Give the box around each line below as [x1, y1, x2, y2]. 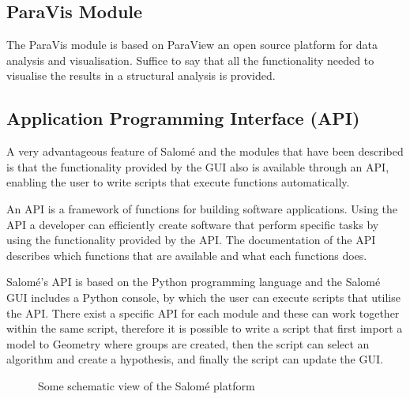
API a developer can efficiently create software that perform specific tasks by [6, 216, 379, 232]
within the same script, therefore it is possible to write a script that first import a [6, 320, 403, 337]
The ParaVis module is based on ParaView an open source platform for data [6, 36, 378, 53]
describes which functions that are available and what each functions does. [6, 247, 367, 263]
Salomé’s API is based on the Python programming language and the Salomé [6, 273, 381, 290]
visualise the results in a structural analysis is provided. [6, 67, 276, 84]
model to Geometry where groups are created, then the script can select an [6, 335, 370, 352]
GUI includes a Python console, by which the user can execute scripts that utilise [6, 288, 401, 305]
